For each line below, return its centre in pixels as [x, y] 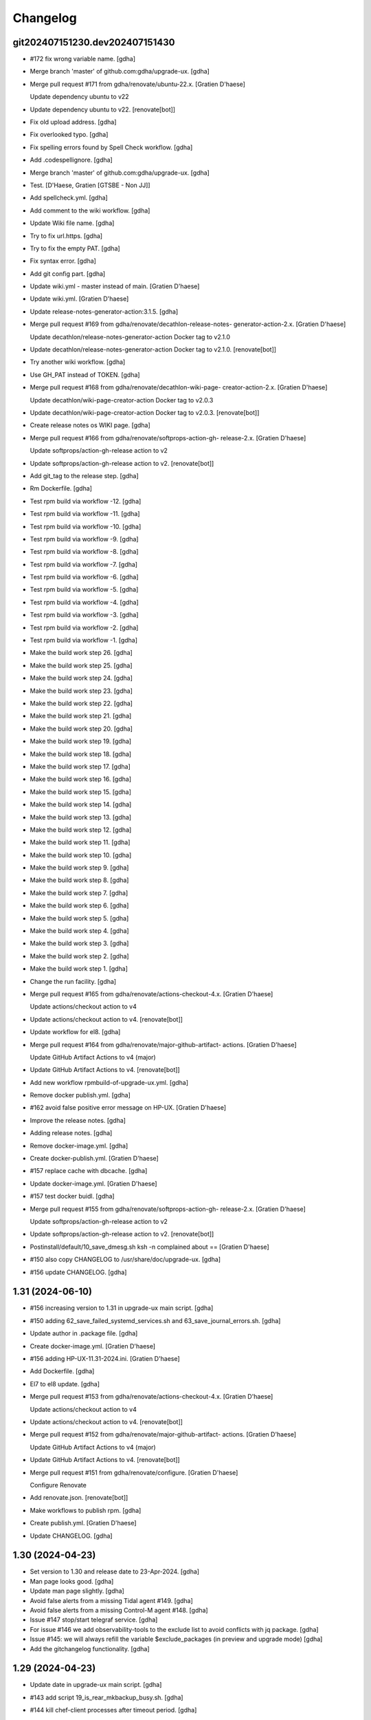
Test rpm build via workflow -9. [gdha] [84, 539]
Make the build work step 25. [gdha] [81, 665]
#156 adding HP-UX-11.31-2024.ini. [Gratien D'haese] [105, 1359]
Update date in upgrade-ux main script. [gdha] [96, 1685]
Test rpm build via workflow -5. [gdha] [84, 590]
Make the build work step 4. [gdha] [80, 931]
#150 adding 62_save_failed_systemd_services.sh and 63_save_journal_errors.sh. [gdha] [155, 1320]
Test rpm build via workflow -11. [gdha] [85, 514]
